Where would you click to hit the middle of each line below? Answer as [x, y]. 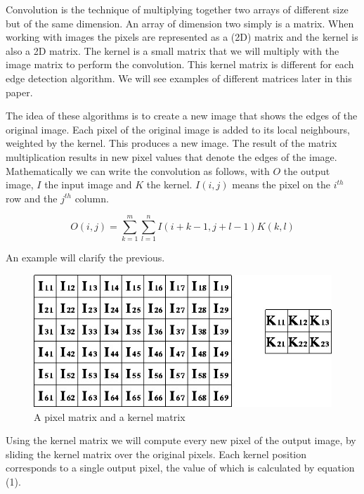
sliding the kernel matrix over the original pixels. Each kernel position [156, 454]
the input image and [88, 184]
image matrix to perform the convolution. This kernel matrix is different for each [180, 64]
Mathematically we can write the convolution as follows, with [138, 170]
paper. [19, 92]
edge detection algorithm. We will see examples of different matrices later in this [179, 78]
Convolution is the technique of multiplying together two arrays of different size [177, 9]
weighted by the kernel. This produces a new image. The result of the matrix [171, 143]
